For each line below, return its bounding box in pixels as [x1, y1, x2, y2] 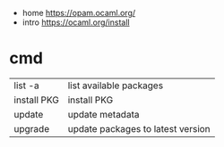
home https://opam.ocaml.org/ [22, 8, 136, 18]
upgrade [13, 122, 50, 135]
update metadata [67, 108, 140, 120]
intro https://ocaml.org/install [22, 17, 130, 28]
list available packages [67, 79, 164, 92]
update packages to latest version [67, 122, 211, 135]
